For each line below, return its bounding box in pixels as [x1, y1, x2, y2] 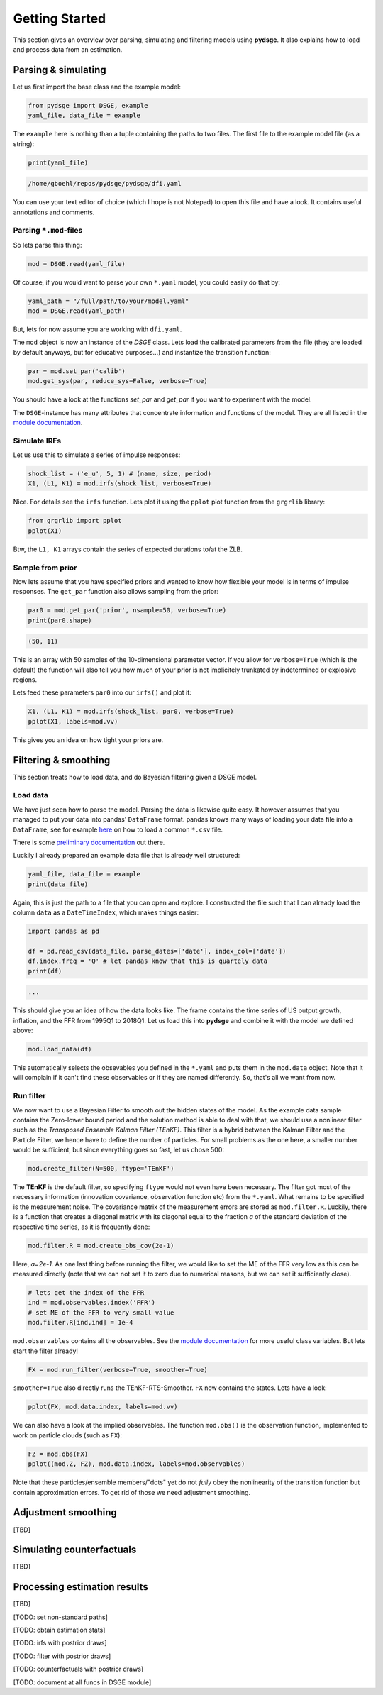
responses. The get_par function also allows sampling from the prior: [13, 587, 219, 596]
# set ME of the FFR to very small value [28, 1308, 174, 1316]
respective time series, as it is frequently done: [13, 1222, 150, 1231]
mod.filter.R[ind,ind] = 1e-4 [28, 1318, 133, 1327]
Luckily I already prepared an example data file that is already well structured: [13, 851, 240, 860]
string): [13, 139, 35, 148]
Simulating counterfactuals [13, 1544, 137, 1556]
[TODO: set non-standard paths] [13, 1613, 108, 1621]
